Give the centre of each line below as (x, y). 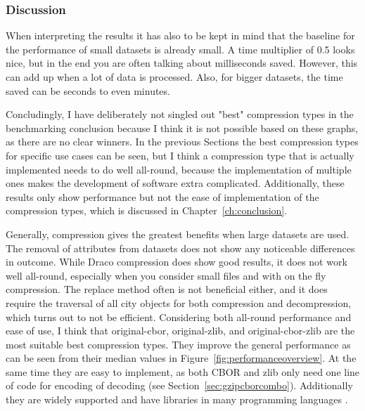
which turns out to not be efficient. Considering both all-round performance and (179, 317)
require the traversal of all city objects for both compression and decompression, (179, 302)
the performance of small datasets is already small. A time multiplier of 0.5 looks (180, 49)
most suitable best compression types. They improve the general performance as (178, 344)
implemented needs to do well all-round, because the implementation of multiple (179, 169)
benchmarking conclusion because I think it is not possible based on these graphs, (182, 128)
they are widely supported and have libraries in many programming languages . (177, 399)
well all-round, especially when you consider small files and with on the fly (166, 275)
